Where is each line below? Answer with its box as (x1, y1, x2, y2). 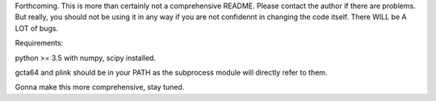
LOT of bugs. (15, 23, 59, 33)
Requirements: (15, 38, 64, 48)
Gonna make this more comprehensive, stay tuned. (15, 83, 185, 92)
